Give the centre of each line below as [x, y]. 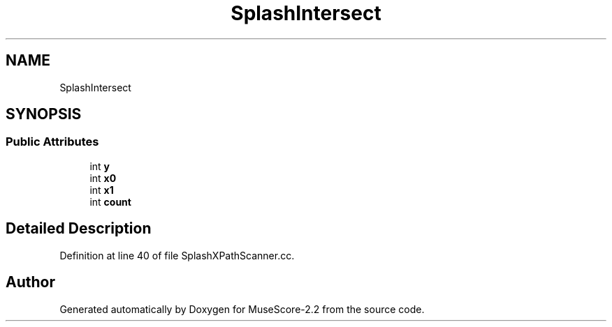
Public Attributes [52, 142]
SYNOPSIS [44, 114]
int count [110, 201]
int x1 [102, 190]
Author [30, 282]
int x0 [103, 178]
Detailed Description [79, 229]
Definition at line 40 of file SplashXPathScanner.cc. [177, 255]
